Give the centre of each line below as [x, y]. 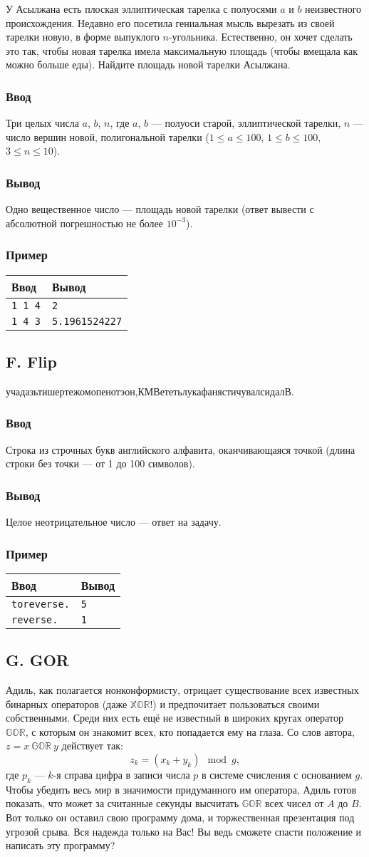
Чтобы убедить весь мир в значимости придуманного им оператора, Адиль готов [181, 789]
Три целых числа [42, 123]
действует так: [92, 746]
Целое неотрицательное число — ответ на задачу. [114, 522]
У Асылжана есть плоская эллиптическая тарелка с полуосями [141, 9]
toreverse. [41, 604]
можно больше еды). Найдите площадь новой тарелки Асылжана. [148, 64]
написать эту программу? [61, 845]
